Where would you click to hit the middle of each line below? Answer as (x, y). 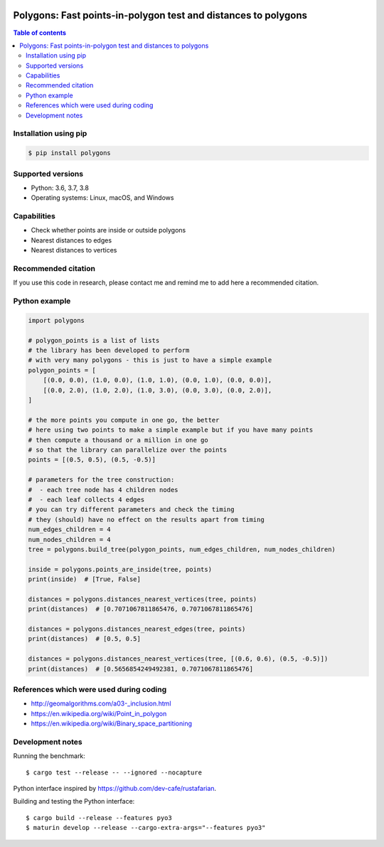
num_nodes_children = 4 (70, 539)
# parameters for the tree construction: (101, 480)
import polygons (57, 320)
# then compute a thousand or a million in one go (118, 440)
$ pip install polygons (70, 153)
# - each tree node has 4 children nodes (103, 490)
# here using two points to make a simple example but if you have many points (171, 430)
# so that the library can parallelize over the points (128, 450)
